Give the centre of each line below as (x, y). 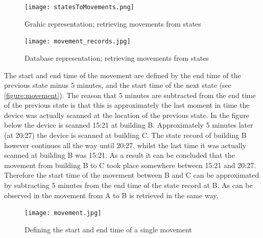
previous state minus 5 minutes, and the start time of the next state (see (118, 85)
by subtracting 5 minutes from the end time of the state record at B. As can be (128, 185)
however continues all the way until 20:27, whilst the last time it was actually (125, 145)
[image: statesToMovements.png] (79, 7)
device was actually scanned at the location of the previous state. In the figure (127, 115)
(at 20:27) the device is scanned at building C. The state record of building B (125, 135)
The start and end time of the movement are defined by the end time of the (123, 75)
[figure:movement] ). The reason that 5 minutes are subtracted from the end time (130, 95)
